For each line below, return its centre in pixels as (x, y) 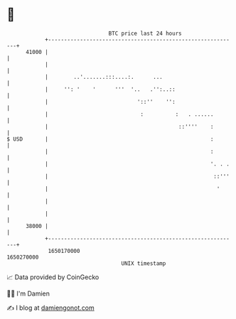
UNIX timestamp (144, 263)
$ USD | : (110, 139)
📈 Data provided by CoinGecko (53, 277)
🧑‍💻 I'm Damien (28, 293)
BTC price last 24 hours (145, 33)
